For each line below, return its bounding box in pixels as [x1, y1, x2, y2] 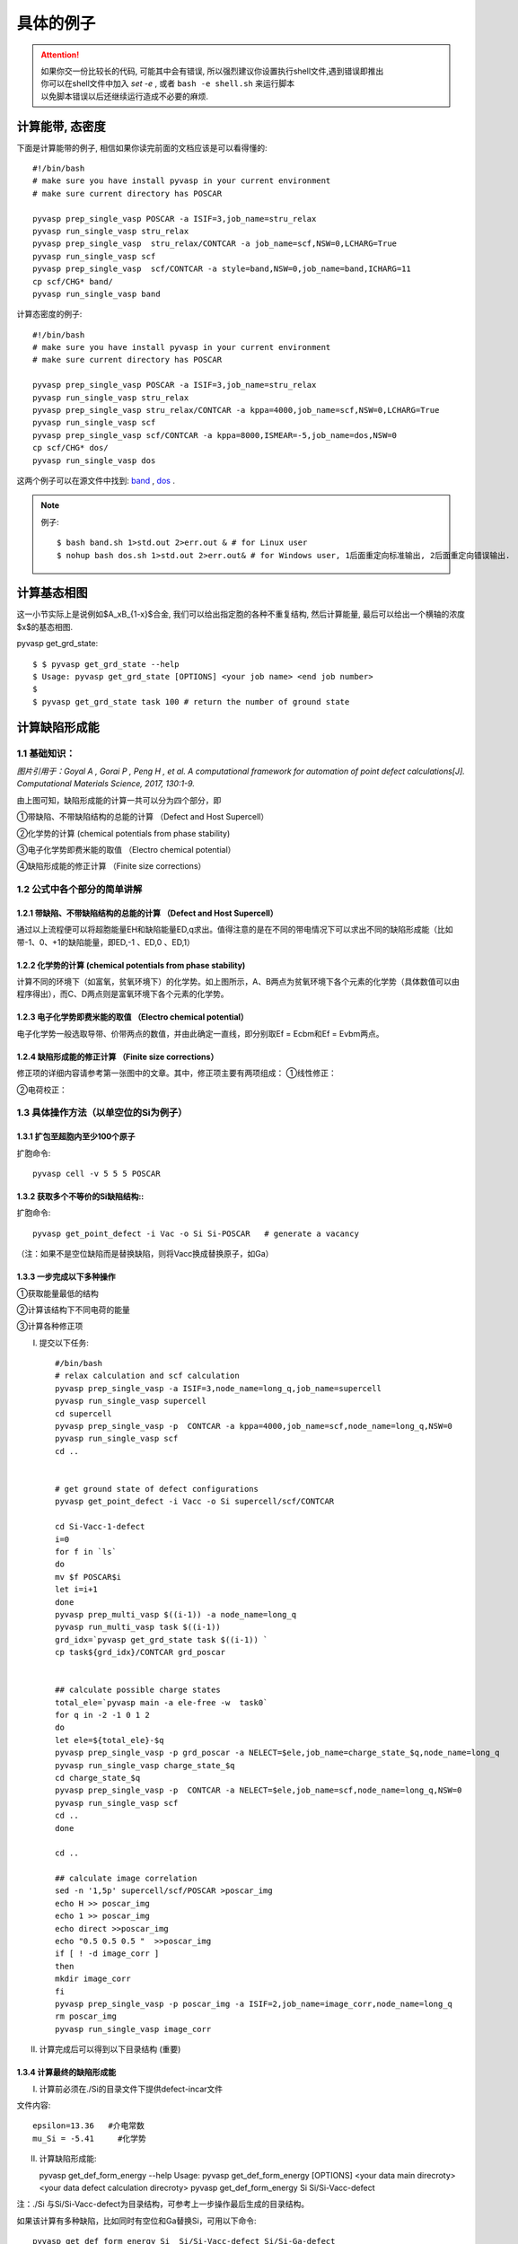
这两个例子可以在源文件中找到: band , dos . [16, 476, 175, 486]
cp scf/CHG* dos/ [32, 443, 109, 453]
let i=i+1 [55, 1584, 98, 1595]
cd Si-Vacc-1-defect [55, 1521, 145, 1532]
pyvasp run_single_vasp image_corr [55, 2024, 212, 2034]
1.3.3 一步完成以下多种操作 [16, 1271, 116, 1283]
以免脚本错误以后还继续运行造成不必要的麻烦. [40, 91, 209, 101]
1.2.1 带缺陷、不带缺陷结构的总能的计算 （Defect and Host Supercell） [16, 907, 278, 918]
